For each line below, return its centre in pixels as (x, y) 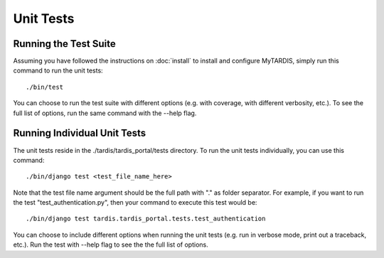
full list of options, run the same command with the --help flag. (105, 113)
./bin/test (45, 87)
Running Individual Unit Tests (80, 133)
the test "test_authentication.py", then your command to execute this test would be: (135, 203)
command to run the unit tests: (58, 70)
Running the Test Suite (65, 44)
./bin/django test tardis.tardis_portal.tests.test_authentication (146, 219)
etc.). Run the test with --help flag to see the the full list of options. (111, 244)
